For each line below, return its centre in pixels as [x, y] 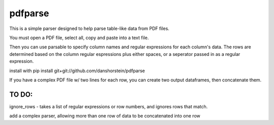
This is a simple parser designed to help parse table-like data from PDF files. [89, 28]
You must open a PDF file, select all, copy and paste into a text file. [79, 38]
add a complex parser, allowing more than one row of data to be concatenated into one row [105, 116]
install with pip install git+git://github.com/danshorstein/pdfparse [77, 71]
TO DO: [21, 94]
